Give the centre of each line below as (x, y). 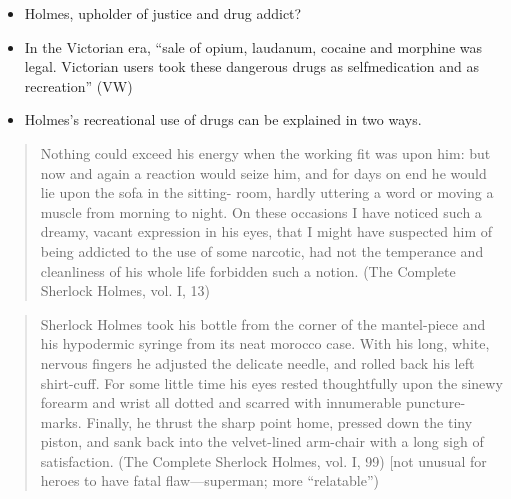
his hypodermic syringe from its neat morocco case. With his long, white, (265, 343)
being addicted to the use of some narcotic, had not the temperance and (262, 250)
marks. (61, 421)
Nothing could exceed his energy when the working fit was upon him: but (265, 152)
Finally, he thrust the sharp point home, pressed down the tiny (279, 421)
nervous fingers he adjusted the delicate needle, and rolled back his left (257, 362)
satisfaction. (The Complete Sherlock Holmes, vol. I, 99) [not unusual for (263, 460)
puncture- (435, 402)
